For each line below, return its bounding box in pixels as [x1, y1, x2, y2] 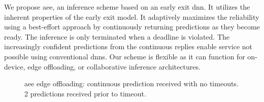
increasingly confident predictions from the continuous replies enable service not [4, 41, 253, 52]
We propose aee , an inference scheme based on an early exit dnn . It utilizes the [4, 2, 250, 12]
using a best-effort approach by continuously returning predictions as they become [4, 21, 260, 32]
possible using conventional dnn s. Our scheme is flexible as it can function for [4, 51, 245, 61]
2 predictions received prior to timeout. [24, 88, 146, 98]
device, [4, 61, 25, 72]
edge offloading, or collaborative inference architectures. [27, 61, 201, 72]
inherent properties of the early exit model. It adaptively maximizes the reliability [4, 11, 259, 22]
